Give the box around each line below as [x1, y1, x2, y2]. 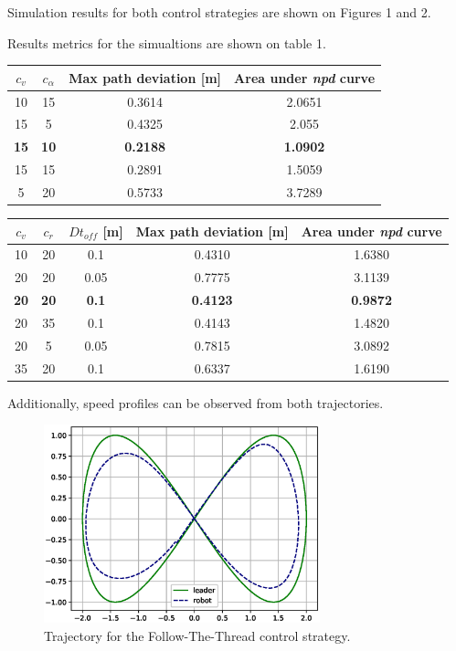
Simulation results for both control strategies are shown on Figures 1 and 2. [7, 3, 431, 21]
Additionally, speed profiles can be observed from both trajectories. [7, 393, 384, 412]
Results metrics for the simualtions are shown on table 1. [7, 33, 326, 52]
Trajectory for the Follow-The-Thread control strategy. [44, 625, 351, 645]
